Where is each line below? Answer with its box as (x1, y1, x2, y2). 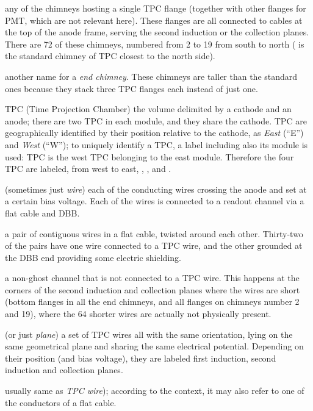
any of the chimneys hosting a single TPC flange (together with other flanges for (5, 2, 306, 14)
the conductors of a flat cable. (5, 396, 117, 409)
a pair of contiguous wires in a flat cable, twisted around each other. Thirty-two (5, 227, 303, 240)
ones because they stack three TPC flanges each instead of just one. (5, 82, 258, 95)
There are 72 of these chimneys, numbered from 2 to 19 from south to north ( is (5, 37, 304, 50)
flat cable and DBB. (5, 206, 80, 219)
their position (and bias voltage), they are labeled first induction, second (5, 351, 276, 364)
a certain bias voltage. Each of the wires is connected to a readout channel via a (5, 195, 304, 207)
